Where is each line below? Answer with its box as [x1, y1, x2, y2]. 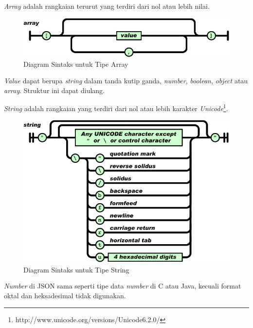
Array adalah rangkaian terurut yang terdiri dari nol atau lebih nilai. [4, 1, 210, 11]
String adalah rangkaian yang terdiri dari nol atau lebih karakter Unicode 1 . [4, 102, 228, 113]
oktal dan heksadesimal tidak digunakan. [4, 290, 126, 301]
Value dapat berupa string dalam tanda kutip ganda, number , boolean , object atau [4, 76, 248, 86]
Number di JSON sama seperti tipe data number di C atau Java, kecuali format [4, 281, 241, 291]
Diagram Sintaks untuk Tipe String [23, 264, 129, 274]
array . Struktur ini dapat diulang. [4, 85, 105, 95]
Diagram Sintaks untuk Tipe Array [23, 59, 128, 69]
